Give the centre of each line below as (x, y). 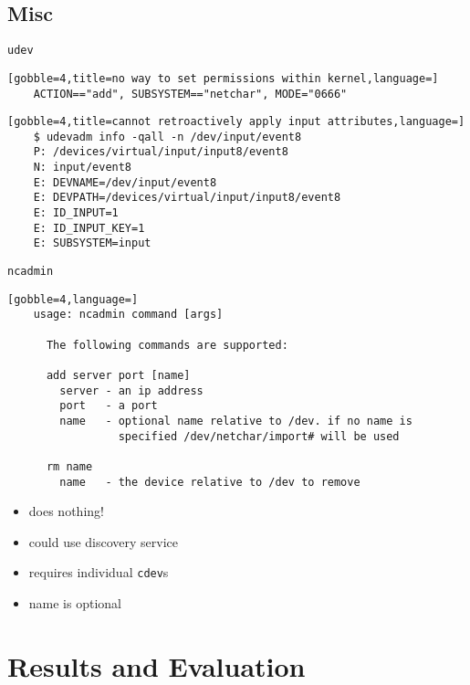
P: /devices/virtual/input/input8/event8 (161, 152)
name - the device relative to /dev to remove (210, 482)
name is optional (75, 603)
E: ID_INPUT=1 (76, 213)
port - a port (109, 406)
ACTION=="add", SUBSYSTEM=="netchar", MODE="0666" (190, 94)
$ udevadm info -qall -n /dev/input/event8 (167, 137)
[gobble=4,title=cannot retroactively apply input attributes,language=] (236, 122)
